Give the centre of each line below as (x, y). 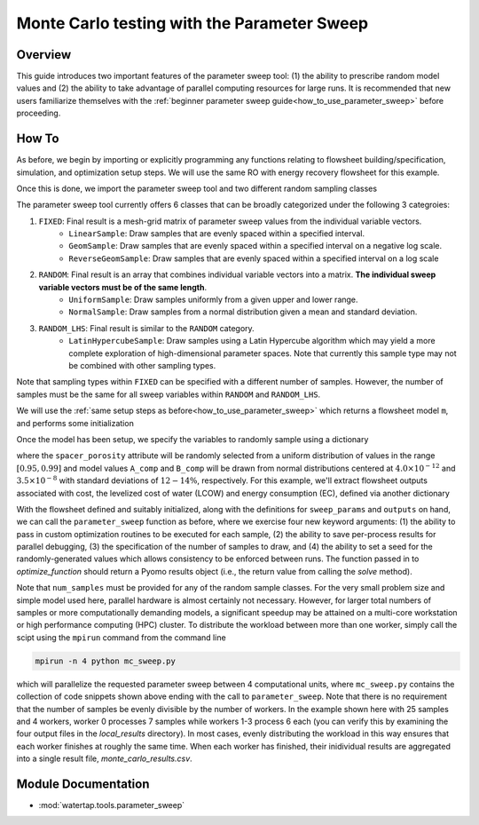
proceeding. (39, 113)
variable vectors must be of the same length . (123, 287)
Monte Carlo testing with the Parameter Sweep (192, 23)
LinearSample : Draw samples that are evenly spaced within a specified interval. (217, 234)
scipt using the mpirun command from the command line (121, 637)
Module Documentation (83, 784)
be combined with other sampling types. (142, 365)
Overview (44, 55)
